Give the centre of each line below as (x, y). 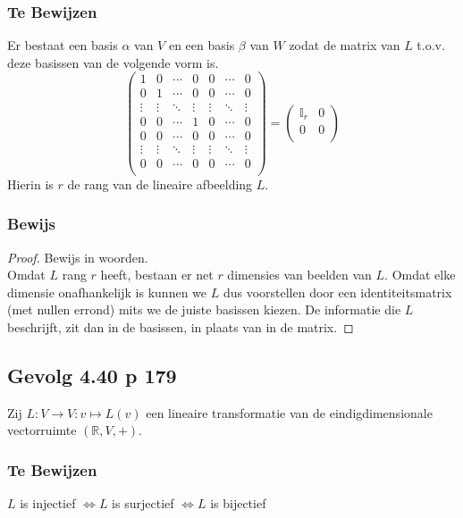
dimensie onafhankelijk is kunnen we (107, 292)
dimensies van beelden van (299, 275)
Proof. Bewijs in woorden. (78, 257)
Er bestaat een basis (63, 45)
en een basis (202, 45)
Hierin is (30, 184)
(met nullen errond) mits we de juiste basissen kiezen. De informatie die (204, 309)
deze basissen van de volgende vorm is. (113, 62)
